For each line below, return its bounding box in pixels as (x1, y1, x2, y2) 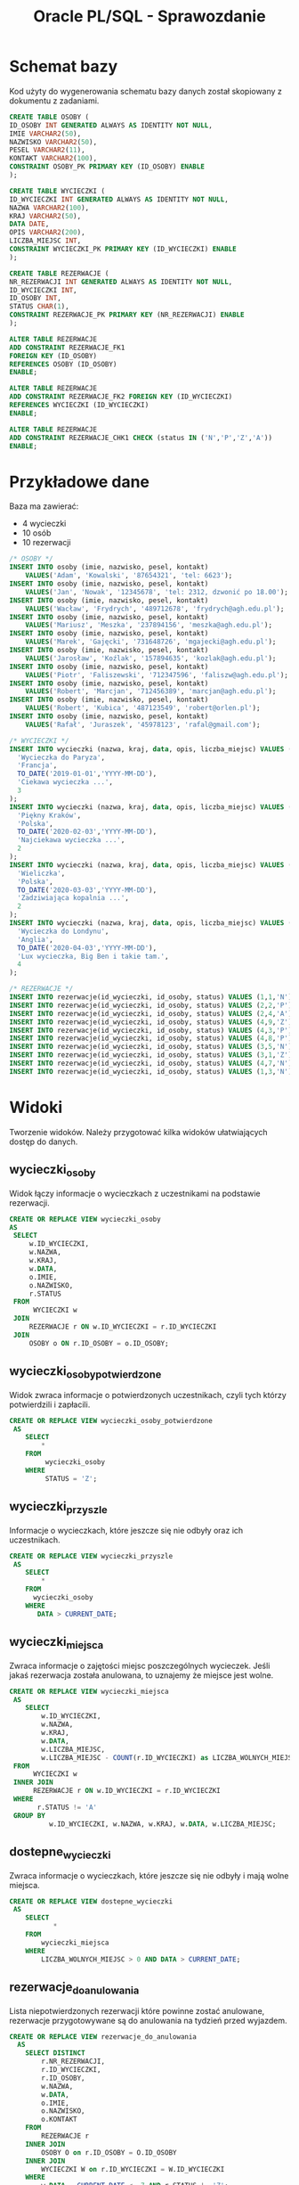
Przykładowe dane (9, 471, 149, 492)
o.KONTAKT (41, 2115, 77, 2124)
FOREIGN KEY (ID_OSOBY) (9, 351, 98, 360)
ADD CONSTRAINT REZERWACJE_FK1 (9, 343, 125, 352)
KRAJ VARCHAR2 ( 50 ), (9, 211, 82, 220)
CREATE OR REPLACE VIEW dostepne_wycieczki (9, 1896, 174, 1906)
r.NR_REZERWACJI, (41, 2057, 105, 2066)
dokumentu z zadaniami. (9, 95, 100, 106)
